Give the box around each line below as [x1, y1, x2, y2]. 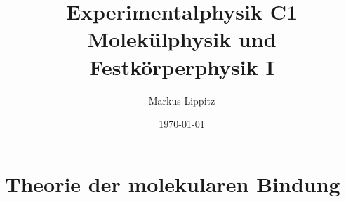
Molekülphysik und [87, 25, 277, 53]
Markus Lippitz [148, 93, 215, 107]
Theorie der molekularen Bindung [5, 169, 340, 198]
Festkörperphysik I [89, 52, 274, 81]
